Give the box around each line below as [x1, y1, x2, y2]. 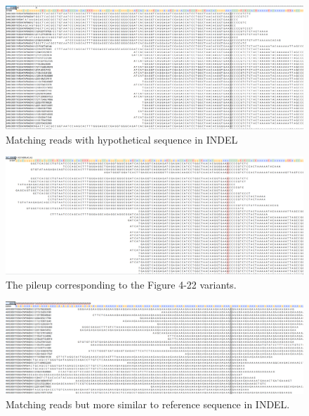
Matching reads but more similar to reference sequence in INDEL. [6, 396, 290, 411]
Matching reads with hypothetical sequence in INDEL [6, 132, 238, 146]
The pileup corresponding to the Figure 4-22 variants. [6, 277, 237, 291]
